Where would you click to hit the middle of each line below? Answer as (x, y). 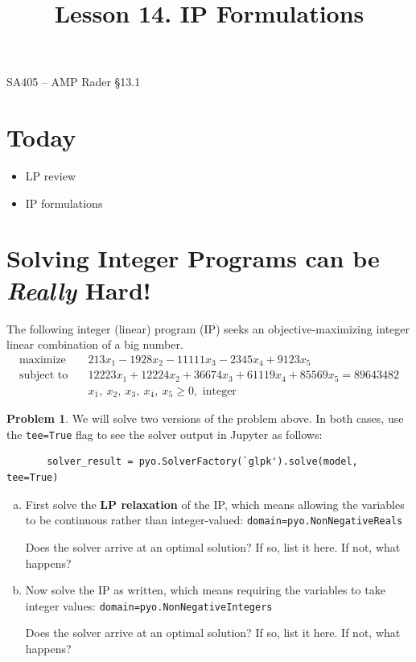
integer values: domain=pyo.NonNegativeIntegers (149, 605)
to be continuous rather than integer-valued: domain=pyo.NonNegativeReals (214, 520)
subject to (43, 376)
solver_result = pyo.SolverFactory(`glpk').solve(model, (202, 462)
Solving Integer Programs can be (193, 258)
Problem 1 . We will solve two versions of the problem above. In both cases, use (205, 418)
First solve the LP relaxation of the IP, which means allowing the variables (215, 504)
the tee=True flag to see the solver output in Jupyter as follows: (165, 434)
